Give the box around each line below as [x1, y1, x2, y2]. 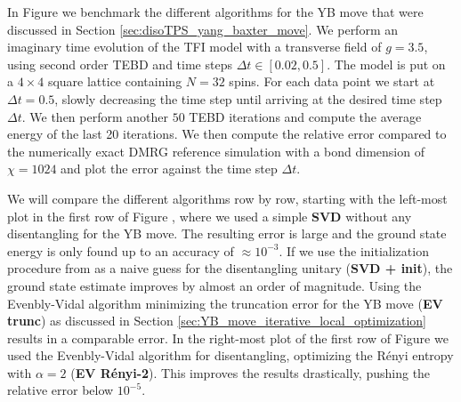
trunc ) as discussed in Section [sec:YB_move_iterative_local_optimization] [7, 311, 426, 330]
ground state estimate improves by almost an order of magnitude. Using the [7, 276, 422, 294]
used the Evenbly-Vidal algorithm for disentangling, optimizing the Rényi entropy [7, 346, 454, 365]
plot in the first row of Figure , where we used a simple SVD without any [7, 206, 412, 225]
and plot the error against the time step [61, 159, 278, 178]
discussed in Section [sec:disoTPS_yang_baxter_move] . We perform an [7, 20, 398, 38]
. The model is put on [327, 54, 446, 73]
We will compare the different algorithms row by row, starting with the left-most [7, 189, 448, 207]
